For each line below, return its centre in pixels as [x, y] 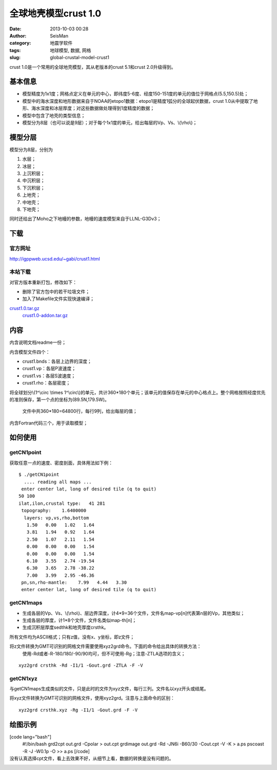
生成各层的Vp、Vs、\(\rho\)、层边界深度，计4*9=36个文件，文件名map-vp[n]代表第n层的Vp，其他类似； [134, 613]
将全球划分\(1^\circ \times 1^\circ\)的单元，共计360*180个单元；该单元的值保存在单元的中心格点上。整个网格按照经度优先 [137, 392]
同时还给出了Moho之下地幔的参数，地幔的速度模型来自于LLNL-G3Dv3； [85, 219]
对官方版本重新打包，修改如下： [43, 282]
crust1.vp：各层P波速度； [49, 369]
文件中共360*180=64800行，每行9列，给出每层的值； [80, 411]
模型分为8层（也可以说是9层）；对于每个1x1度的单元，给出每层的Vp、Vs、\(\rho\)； [110, 122]
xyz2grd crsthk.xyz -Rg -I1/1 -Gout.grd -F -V [78, 710]
